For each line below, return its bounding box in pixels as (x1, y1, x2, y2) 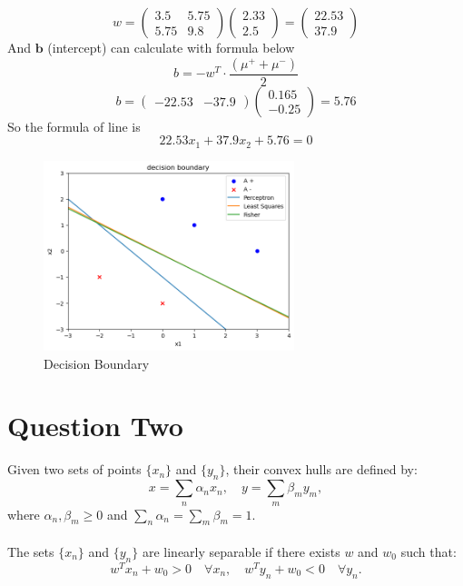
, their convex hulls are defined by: (225, 460, 418, 479)
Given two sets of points (7, 460, 142, 479)
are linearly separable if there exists (142, 541, 340, 561)
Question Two (7, 407, 183, 444)
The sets (7, 541, 54, 561)
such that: (400, 541, 457, 561)
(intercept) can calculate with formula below (47, 38, 295, 56)
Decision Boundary (44, 353, 150, 372)
